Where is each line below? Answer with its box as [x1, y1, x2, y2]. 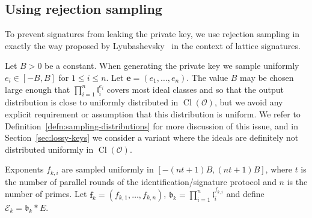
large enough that [5, 83, 70, 95]
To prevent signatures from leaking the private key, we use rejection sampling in [5, 28, 300, 40]
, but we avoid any [214, 96, 283, 108]
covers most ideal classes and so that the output [106, 83, 284, 95]
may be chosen [240, 71, 294, 83]
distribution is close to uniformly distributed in [5, 96, 179, 108]
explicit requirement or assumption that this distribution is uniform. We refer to [5, 107, 301, 120]
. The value [186, 71, 228, 83]
